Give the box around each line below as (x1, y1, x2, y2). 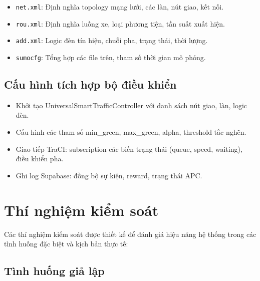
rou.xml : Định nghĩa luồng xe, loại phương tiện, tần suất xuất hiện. (16, 18, 225, 29)
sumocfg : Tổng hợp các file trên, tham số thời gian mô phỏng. (16, 52, 206, 62)
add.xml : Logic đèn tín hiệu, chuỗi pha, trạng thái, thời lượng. (16, 35, 208, 46)
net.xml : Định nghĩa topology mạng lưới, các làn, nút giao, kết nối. (16, 2, 224, 12)
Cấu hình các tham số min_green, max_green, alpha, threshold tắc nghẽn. (16, 127, 246, 137)
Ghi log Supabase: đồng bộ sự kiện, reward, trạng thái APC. (16, 170, 202, 180)
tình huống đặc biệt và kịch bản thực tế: (4, 238, 128, 249)
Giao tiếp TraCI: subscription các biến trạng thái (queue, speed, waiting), (16, 143, 242, 154)
